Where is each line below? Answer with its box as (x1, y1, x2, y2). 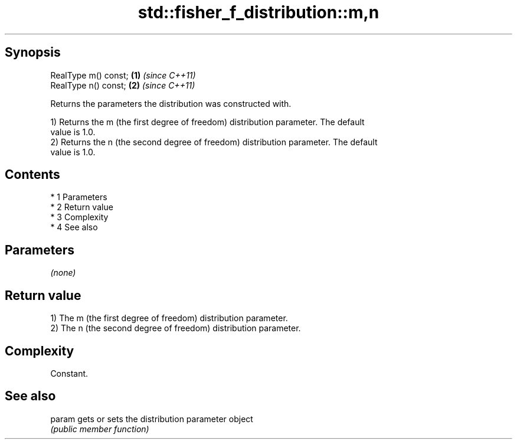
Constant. (50, 368, 89, 378)
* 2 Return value (50, 202, 113, 213)
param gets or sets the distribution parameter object (50, 413, 253, 424)
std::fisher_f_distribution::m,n (138, 2, 379, 22)
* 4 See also (50, 222, 98, 233)
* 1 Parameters (50, 192, 107, 203)
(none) (50, 267, 76, 278)
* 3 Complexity (50, 212, 109, 223)
